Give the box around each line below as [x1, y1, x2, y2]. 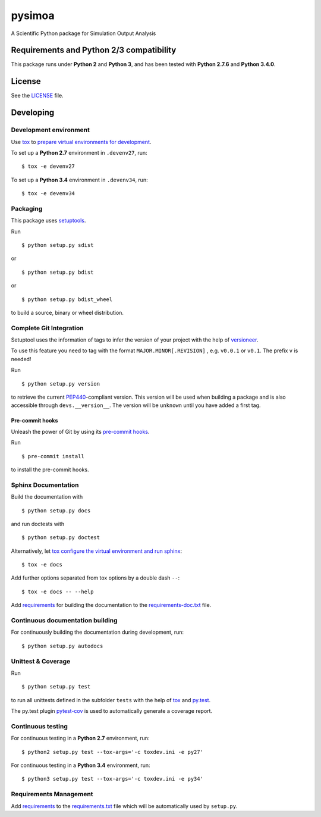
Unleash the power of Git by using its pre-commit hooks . [11, 428, 150, 435]
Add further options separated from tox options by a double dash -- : [11, 574, 180, 581]
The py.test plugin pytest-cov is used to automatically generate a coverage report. [11, 708, 213, 715]
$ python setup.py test [21, 683, 91, 690]
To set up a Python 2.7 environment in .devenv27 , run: [11, 149, 148, 156]
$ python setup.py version [21, 380, 100, 387]
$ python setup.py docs [21, 507, 91, 514]
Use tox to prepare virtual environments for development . [11, 138, 152, 145]
